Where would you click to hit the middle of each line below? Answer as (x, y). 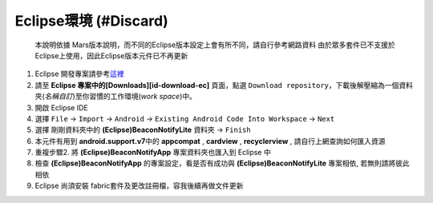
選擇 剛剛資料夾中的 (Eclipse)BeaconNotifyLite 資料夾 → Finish (143, 130)
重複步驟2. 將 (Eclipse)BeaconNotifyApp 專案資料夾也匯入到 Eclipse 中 (153, 153)
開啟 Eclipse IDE (61, 107)
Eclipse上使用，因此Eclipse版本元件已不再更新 (111, 55)
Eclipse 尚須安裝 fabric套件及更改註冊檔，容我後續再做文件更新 (139, 186)
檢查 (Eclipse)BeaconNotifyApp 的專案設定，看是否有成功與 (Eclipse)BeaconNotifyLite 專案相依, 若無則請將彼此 (222, 163)
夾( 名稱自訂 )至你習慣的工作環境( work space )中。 (115, 97)
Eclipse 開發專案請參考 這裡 (79, 74)
